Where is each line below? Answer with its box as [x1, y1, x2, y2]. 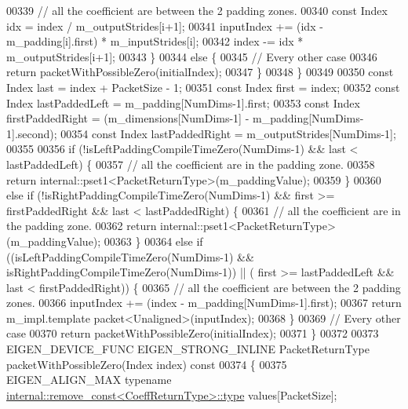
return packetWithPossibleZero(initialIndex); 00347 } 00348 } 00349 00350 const [6, 64, 394, 80]
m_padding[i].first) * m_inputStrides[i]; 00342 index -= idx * [6, 33, 304, 49]
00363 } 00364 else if [104, 232, 203, 249]
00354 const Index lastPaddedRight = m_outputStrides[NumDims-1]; [60, 125, 396, 141]
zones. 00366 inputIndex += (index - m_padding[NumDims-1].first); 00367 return [6, 294, 402, 311]
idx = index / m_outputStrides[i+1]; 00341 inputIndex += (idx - [6, 17, 323, 34]
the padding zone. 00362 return [6, 217, 157, 234]
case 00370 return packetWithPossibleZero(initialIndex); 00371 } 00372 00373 [6, 325, 379, 341]
